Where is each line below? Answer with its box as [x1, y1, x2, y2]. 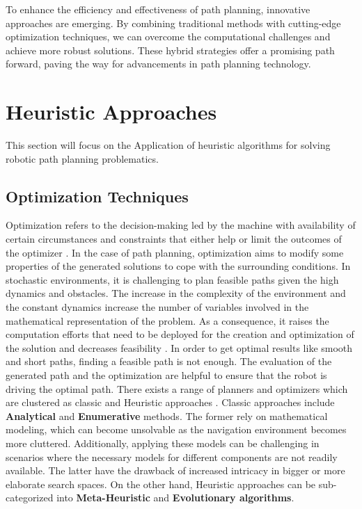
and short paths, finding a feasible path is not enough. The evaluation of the [6, 354, 332, 369]
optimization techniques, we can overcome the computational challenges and [6, 29, 331, 44]
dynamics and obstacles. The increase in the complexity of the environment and [6, 286, 346, 300]
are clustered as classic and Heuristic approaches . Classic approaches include [6, 395, 335, 410]
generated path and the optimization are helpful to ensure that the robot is [6, 368, 327, 382]
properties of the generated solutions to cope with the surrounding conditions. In [6, 259, 351, 273]
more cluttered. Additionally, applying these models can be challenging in [6, 435, 320, 450]
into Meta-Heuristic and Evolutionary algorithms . [56, 490, 294, 505]
